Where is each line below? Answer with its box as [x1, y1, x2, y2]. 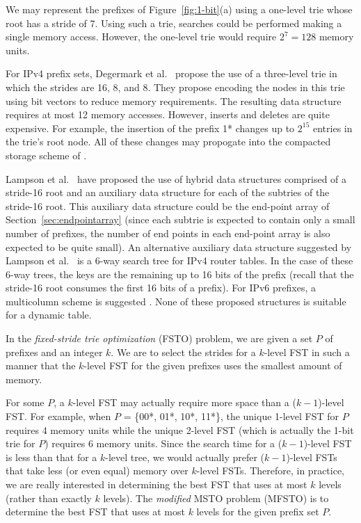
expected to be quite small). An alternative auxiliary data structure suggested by [6, 239, 352, 254]
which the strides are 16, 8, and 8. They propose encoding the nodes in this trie [6, 79, 345, 94]
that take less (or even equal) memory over [6, 463, 188, 478]
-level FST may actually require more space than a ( [72, 395, 296, 410]
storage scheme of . [6, 147, 87, 162]
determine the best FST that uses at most [6, 504, 185, 519]
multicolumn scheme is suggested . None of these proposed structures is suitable [6, 293, 346, 308]
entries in [313, 120, 353, 135]
